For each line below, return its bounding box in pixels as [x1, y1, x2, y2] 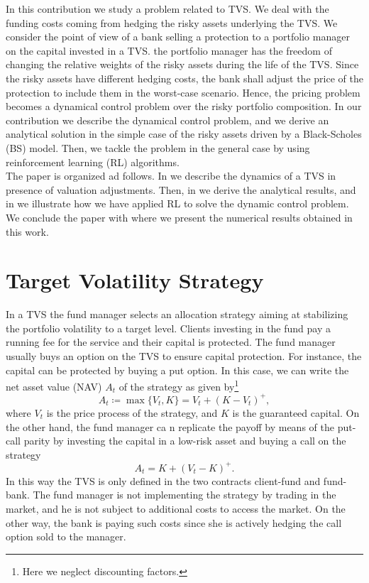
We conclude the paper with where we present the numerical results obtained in [6, 209, 353, 224]
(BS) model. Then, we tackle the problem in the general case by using [6, 140, 310, 155]
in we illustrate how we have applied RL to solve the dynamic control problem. [6, 196, 349, 211]
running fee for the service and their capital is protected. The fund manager [6, 334, 336, 349]
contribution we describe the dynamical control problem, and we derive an [6, 112, 329, 127]
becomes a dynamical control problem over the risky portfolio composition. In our [6, 99, 362, 114]
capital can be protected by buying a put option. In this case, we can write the [6, 362, 349, 377]
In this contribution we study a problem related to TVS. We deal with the [6, 1, 329, 16]
